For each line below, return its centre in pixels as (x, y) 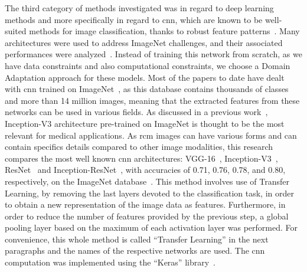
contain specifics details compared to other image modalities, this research (139, 147)
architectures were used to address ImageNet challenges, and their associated (144, 42)
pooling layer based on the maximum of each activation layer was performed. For (151, 227)
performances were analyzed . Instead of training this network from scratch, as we (153, 54)
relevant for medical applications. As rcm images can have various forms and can (151, 135)
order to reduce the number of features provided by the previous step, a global (147, 216)
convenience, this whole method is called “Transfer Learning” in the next (137, 239)
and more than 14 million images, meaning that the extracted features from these (152, 100)
